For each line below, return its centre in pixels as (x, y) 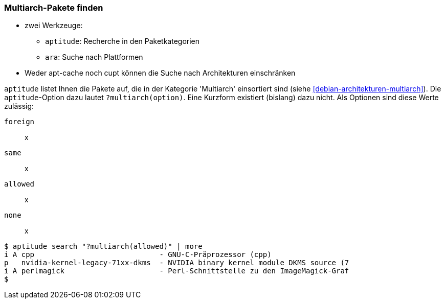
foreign (19, 122)
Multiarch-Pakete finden (54, 8)
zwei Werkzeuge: (54, 26)
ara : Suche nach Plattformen (94, 57)
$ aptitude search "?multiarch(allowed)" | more (103, 247)
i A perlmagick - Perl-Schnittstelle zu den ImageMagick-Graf (177, 271)
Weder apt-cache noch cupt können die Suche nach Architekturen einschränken (160, 73)
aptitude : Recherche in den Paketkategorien (123, 41)
